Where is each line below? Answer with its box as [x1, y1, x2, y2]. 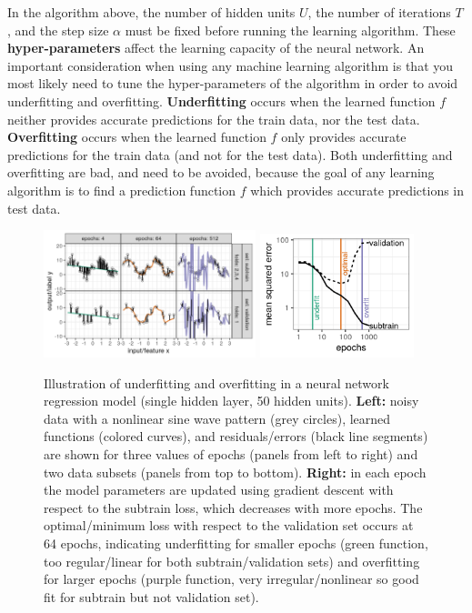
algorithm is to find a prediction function [7, 180, 236, 199]
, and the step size [7, 20, 109, 39]
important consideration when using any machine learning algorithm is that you [7, 55, 454, 75]
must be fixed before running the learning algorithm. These [125, 20, 456, 39]
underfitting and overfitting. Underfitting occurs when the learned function [7, 91, 436, 110]
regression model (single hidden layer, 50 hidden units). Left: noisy [44, 391, 419, 410]
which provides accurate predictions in [250, 180, 465, 199]
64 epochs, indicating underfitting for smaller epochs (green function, [44, 533, 428, 552]
